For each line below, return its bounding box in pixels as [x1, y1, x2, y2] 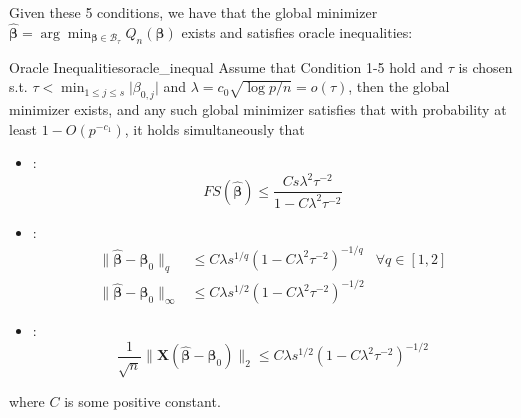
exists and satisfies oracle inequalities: [181, 21, 413, 42]
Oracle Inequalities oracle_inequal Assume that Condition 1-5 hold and [9, 56, 443, 77]
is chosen [458, 56, 513, 77]
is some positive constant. [64, 390, 221, 411]
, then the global [348, 76, 450, 97]
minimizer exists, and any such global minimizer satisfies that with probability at [9, 99, 507, 120]
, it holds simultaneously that [124, 118, 305, 139]
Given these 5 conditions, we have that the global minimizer [9, 2, 378, 22]
